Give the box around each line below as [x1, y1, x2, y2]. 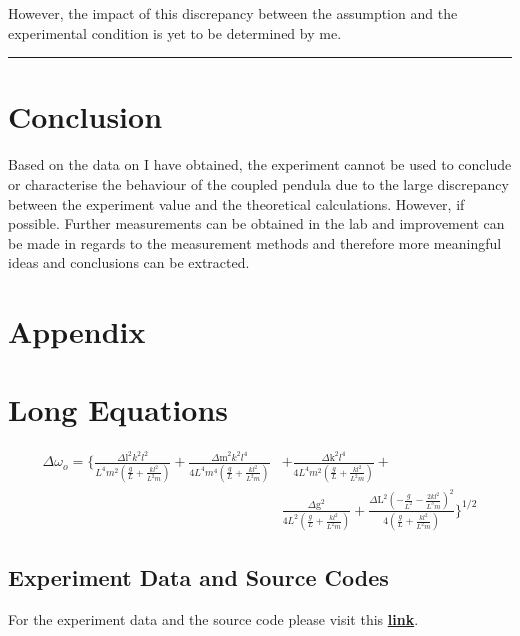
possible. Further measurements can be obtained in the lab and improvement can [8, 213, 505, 234]
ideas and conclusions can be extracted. [8, 252, 250, 273]
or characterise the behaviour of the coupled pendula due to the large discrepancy [8, 173, 509, 194]
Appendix [8, 311, 146, 352]
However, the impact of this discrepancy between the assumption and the [8, 3, 458, 23]
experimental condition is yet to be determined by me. [8, 22, 342, 43]
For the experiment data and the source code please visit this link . [8, 609, 419, 630]
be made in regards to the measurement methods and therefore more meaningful [8, 232, 502, 253]
